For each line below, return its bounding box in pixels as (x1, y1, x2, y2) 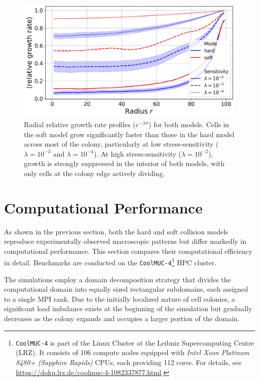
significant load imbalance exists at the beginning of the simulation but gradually (4, 303, 252, 314)
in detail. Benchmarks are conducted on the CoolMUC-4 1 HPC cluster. (4, 256, 217, 268)
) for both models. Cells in (148, 119, 229, 129)
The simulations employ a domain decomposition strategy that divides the (4, 274, 231, 284)
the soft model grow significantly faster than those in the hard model (24, 129, 235, 139)
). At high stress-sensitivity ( (94, 148, 181, 159)
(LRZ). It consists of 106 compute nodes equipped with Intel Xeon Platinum (15, 347, 250, 358)
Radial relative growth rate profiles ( (24, 119, 136, 129)
